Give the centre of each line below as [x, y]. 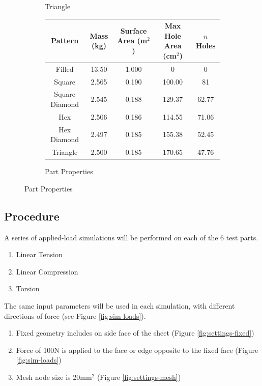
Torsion [28, 288]
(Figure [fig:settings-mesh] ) [139, 377]
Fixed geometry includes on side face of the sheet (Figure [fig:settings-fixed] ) [135, 333]
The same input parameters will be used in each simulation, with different [120, 305]
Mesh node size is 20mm [54, 377]
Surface [134, 30]
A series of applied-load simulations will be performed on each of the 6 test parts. [131, 237]
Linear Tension [39, 254]
